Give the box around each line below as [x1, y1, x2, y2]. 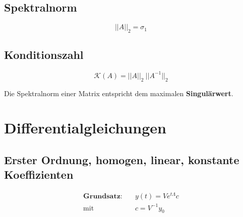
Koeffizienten [4, 167, 74, 182]
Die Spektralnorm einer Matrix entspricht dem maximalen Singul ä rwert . [4, 88, 233, 98]
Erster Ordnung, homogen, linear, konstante [4, 152, 239, 167]
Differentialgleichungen [4, 117, 166, 138]
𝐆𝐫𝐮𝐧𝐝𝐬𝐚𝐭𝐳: [83, 193, 123, 200]
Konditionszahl [4, 47, 84, 62]
